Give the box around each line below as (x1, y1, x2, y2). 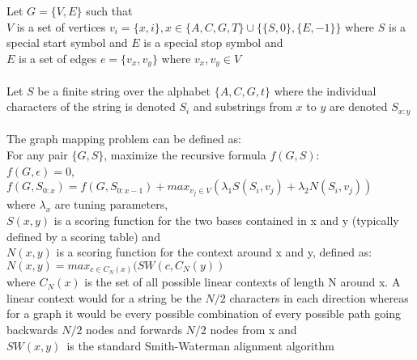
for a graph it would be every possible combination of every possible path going (6, 305, 401, 322)
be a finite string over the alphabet (37, 82, 211, 99)
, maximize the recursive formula (104, 146, 266, 163)
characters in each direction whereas (229, 289, 409, 306)
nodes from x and (210, 321, 297, 338)
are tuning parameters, (54, 196, 168, 213)
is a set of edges (19, 49, 97, 66)
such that (86, 2, 133, 19)
